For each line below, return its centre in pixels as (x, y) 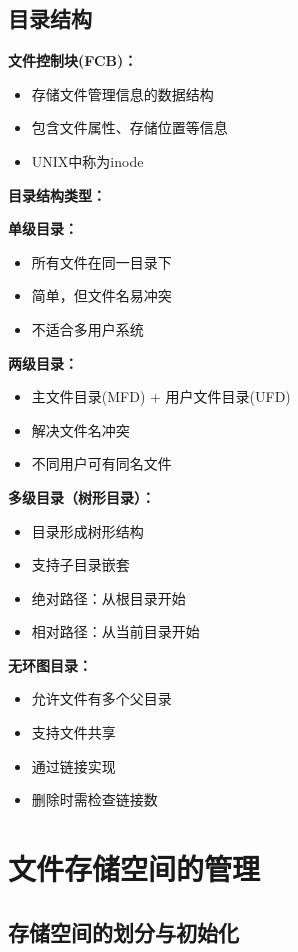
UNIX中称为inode (87, 160)
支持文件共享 (73, 732)
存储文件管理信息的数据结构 (122, 93)
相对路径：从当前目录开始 (115, 631)
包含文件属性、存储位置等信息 (129, 127)
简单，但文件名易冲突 (101, 295)
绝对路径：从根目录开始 (108, 597)
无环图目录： (50, 664)
